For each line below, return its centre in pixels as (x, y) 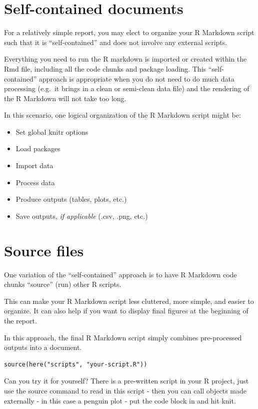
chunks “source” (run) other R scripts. (63, 284)
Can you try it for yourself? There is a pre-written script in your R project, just (126, 381)
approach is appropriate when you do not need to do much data (137, 78)
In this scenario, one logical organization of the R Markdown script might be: (122, 115)
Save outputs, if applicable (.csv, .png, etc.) (82, 216)
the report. (20, 320)
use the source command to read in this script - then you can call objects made (125, 390)
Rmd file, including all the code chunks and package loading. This (105, 68)
